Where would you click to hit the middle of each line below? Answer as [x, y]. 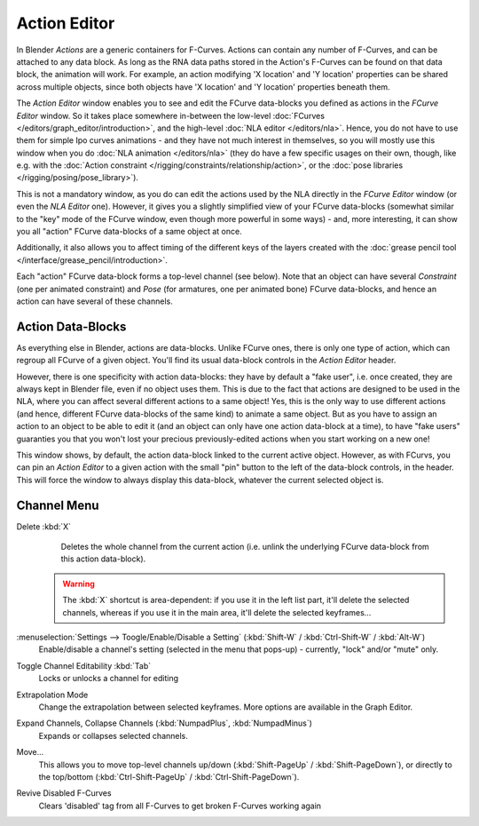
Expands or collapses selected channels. [113, 735]
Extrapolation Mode [52, 695]
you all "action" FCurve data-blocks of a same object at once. [130, 232]
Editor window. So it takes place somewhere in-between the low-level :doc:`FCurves [171, 115]
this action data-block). [103, 559]
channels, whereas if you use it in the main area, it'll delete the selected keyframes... [217, 612]
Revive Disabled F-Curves [64, 793]
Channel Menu [58, 505]
